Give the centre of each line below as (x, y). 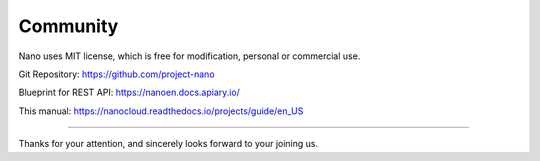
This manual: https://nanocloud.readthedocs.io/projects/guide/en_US (161, 111)
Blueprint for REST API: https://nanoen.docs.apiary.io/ (129, 92)
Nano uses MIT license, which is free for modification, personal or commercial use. (189, 56)
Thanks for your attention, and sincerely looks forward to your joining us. (168, 144)
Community (68, 26)
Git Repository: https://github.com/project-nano (116, 74)
